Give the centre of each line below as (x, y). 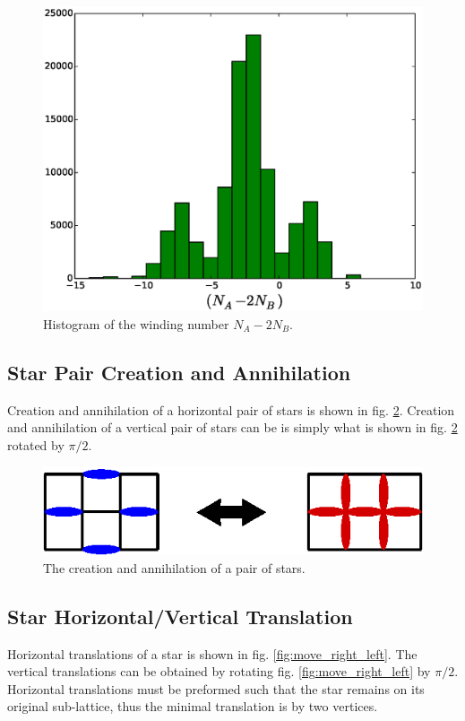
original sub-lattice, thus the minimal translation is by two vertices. (193, 706)
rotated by (36, 444)
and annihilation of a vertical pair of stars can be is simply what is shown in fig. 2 (232, 427)
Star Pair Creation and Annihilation (179, 372)
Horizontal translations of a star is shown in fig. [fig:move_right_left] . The (212, 653)
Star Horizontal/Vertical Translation (180, 616)
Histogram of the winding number (136, 323)
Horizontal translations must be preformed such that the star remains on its (216, 688)
